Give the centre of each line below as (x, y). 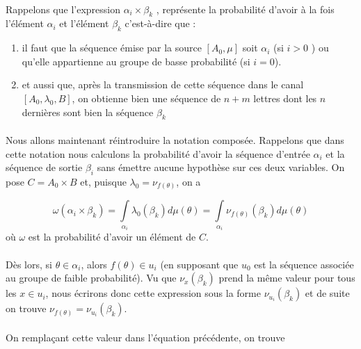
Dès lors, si (29, 264)
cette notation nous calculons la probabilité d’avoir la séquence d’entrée (158, 153)
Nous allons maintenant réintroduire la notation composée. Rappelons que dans (175, 139)
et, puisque (103, 181)
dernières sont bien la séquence (88, 112)
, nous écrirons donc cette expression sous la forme (153, 293)
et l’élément (84, 23)
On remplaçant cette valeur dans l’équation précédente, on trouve (145, 337)
